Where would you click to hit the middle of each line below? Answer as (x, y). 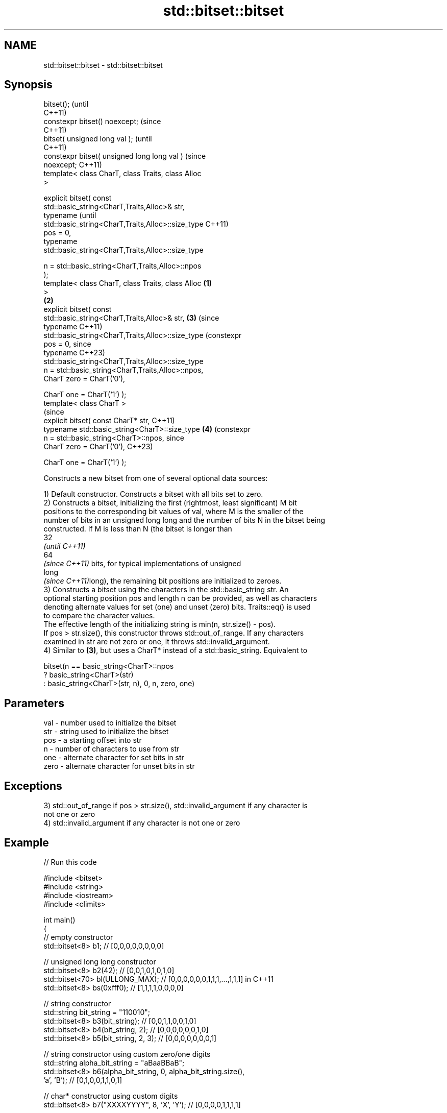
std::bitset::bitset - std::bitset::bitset (103, 65)
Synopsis (28, 85)
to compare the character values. (99, 616)
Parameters (34, 703)
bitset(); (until (66, 104)
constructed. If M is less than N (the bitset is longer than (138, 529)
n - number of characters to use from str (111, 749)
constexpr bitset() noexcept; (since (102, 122)
